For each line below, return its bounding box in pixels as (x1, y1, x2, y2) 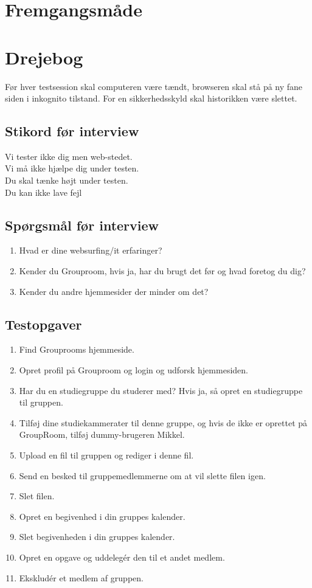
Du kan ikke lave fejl (5, 185, 82, 198)
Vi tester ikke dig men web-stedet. (5, 150, 133, 162)
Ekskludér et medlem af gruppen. (19, 571, 144, 584)
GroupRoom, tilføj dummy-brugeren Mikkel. (19, 428, 185, 441)
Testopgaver (5, 314, 82, 333)
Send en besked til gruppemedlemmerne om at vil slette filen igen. (19, 469, 266, 482)
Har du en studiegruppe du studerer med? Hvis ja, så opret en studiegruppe (19, 384, 303, 396)
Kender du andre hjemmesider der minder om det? (19, 285, 209, 297)
